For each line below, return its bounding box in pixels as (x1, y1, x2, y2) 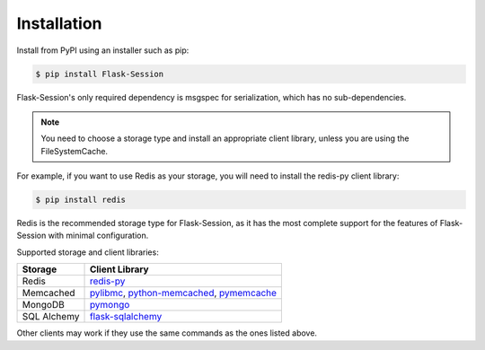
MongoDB (22, 299, 65, 311)
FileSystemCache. (40, 145, 108, 156)
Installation (16, 13, 102, 33)
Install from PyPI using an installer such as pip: (16, 45, 190, 56)
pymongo (89, 299, 130, 311)
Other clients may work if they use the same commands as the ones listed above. (16, 328, 318, 338)
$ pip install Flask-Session (35, 68, 164, 79)
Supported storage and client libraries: (16, 247, 159, 258)
